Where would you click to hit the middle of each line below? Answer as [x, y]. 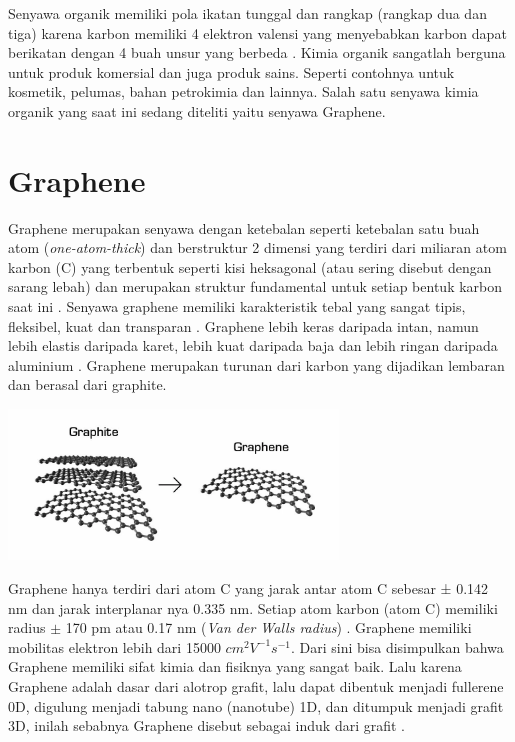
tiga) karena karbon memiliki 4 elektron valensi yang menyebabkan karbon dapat [257, 32]
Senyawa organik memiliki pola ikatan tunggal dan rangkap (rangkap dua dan [247, 13]
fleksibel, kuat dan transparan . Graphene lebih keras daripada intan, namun [243, 325]
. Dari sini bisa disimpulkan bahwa [397, 646]
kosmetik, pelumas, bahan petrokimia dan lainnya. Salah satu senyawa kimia [243, 91]
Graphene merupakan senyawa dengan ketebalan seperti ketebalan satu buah [244, 227]
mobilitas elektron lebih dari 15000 [114, 646]
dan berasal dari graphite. [87, 384]
